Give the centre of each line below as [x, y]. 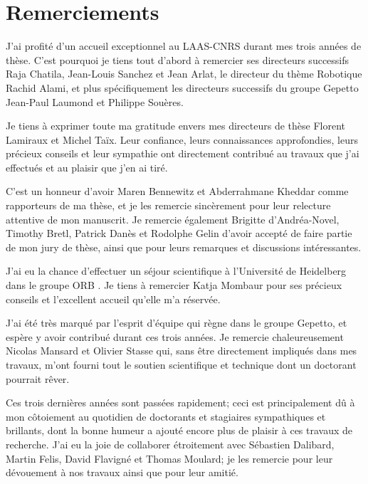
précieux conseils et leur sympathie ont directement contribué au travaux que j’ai [183, 153]
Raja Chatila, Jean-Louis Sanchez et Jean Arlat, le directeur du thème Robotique [184, 74]
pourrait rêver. [38, 378]
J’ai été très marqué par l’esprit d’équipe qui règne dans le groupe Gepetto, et [177, 323]
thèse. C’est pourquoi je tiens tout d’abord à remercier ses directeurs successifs [178, 59]
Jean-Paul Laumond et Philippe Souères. [95, 101]
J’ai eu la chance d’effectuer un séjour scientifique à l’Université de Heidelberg [176, 271]
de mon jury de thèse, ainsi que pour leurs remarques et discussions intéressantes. [184, 247]
